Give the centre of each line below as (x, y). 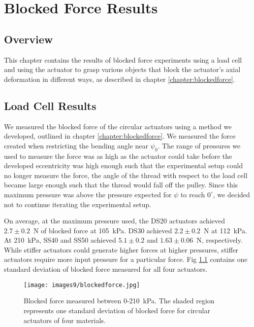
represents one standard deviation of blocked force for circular (117, 310)
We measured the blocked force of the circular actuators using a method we (118, 126)
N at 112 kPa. (225, 230)
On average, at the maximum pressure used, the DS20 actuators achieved (115, 221)
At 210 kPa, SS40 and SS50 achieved (60, 240)
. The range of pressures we (199, 145)
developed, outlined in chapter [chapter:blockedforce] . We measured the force (120, 136)
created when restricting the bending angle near (76, 145)
